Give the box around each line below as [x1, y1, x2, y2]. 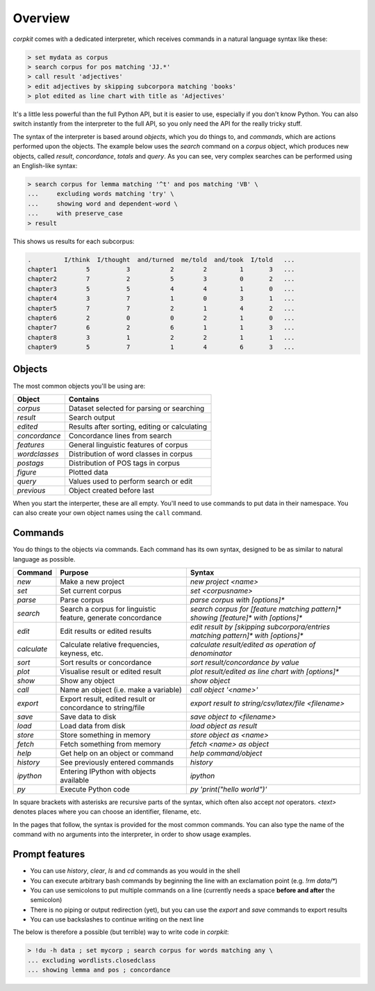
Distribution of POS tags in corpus [68, 458, 181, 468]
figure [17, 467, 37, 477]
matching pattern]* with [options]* [190, 631, 303, 641]
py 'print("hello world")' [190, 785, 267, 794]
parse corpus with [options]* [190, 595, 285, 605]
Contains [68, 394, 100, 404]
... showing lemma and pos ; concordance [27, 966, 171, 974]
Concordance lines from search [68, 431, 172, 441]
